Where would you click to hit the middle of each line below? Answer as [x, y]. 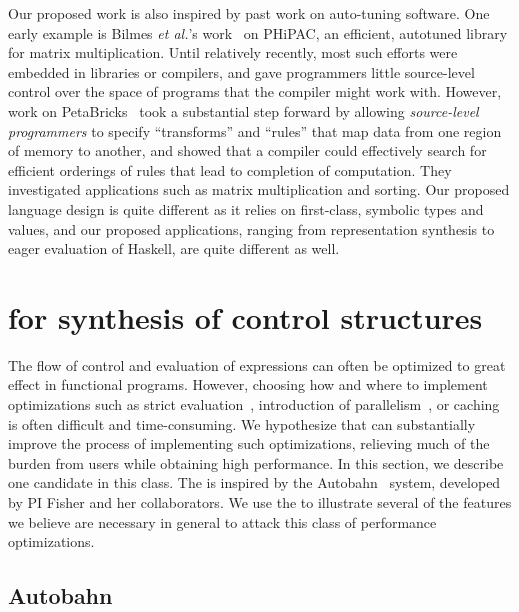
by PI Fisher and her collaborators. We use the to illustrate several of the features [260, 502]
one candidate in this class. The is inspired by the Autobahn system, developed [254, 482]
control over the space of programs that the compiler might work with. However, [255, 91]
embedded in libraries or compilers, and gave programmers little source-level [241, 71]
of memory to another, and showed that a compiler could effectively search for [247, 150]
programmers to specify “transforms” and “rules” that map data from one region [255, 130]
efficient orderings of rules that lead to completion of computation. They [230, 169]
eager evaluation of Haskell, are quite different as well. [174, 248]
